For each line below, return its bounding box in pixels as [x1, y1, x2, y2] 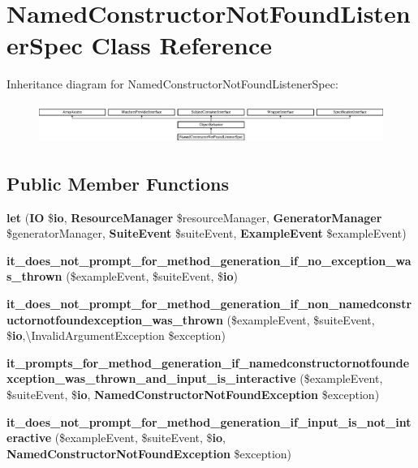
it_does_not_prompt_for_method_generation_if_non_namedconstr [6, 295, 412, 312]
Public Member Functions [6, 170, 229, 195]
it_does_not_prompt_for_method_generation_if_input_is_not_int [6, 413, 412, 430]
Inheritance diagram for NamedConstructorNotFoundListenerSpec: [6, 75, 338, 92]
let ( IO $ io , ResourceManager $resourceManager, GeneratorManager [6, 208, 382, 225]
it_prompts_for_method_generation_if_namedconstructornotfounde [6, 354, 410, 371]
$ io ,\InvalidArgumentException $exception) [6, 327, 226, 344]
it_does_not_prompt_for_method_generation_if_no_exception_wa [6, 251, 412, 268]
